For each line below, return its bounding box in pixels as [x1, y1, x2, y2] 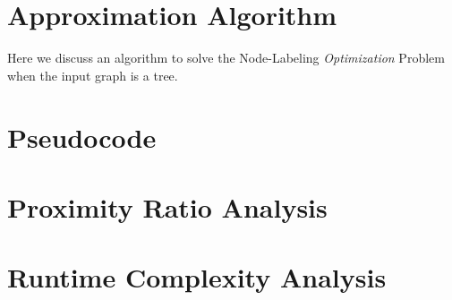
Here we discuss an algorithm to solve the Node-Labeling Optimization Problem [7, 48, 445, 67]
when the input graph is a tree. [7, 65, 178, 84]
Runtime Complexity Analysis [7, 259, 387, 296]
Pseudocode [7, 118, 157, 155]
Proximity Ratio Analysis [7, 188, 328, 225]
